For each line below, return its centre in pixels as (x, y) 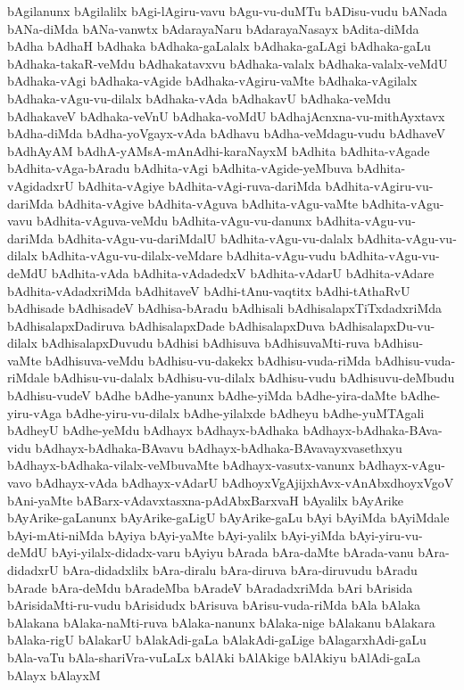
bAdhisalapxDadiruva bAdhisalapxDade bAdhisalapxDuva (166, 325)
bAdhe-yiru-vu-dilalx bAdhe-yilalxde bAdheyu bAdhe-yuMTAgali (245, 412)
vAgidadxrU (41, 185)
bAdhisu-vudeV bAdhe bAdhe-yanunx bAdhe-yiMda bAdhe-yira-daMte (202, 395)
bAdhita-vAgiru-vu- (379, 185)
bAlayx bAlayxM (54, 674)
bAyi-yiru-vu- (386, 534)
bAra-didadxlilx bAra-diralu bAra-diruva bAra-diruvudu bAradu (240, 570)
